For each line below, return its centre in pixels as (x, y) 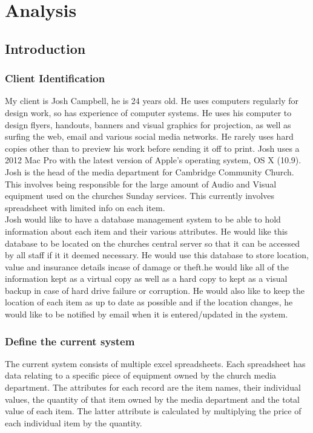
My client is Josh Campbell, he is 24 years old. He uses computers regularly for (152, 101)
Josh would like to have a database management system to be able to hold (143, 219)
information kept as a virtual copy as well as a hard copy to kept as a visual (146, 278)
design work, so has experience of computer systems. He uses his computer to (148, 112)
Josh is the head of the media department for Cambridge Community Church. (150, 171)
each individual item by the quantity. (74, 422)
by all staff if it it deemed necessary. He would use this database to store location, (157, 255)
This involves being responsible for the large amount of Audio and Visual (141, 184)
